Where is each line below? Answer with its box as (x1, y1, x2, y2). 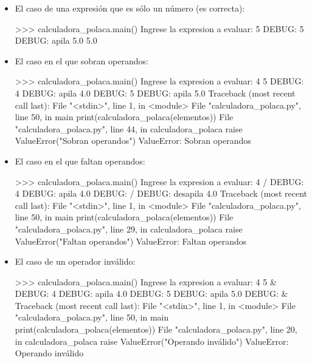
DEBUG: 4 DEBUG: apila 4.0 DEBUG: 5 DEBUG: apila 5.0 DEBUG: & (15, 287, 288, 300)
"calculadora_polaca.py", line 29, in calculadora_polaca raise (15, 222, 243, 235)
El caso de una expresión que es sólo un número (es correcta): (15, 2, 245, 14)
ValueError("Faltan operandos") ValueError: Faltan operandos (15, 234, 247, 247)
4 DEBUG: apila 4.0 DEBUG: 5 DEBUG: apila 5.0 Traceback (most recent (15, 86, 296, 99)
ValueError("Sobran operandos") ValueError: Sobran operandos (15, 134, 251, 147)
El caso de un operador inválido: (15, 255, 136, 268)
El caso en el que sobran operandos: (15, 54, 148, 67)
